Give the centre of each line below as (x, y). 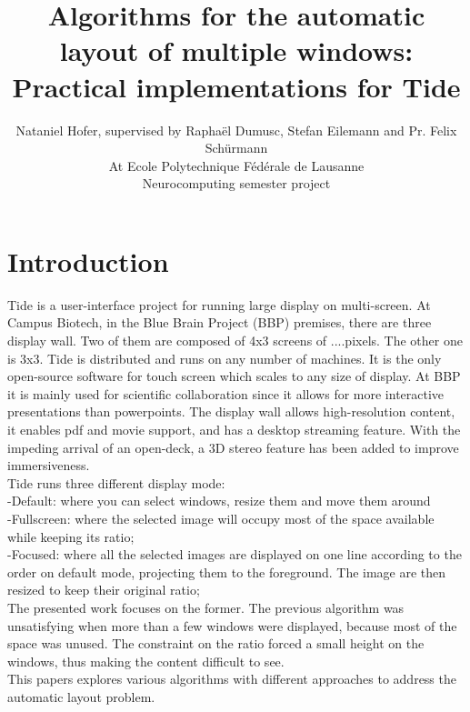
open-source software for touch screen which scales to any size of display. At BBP (234, 376)
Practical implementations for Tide (236, 86)
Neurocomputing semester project (236, 183)
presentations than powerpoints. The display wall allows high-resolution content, (231, 411)
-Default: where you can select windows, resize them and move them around (219, 501)
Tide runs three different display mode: (116, 482)
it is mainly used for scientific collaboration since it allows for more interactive (226, 393)
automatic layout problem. (81, 696)
